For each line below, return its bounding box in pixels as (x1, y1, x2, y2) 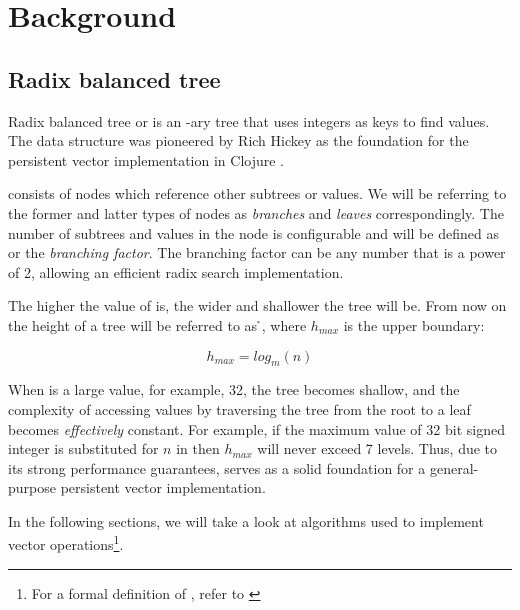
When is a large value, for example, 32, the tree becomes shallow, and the (8, 379, 460, 400)
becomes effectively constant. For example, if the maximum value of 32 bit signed (8, 418, 505, 439)
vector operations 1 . (8, 531, 124, 555)
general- (429, 457, 479, 478)
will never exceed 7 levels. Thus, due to (257, 438, 498, 459)
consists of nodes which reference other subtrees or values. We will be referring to (8, 183, 507, 204)
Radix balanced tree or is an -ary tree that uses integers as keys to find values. (8, 110, 490, 131)
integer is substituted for (8, 438, 159, 459)
